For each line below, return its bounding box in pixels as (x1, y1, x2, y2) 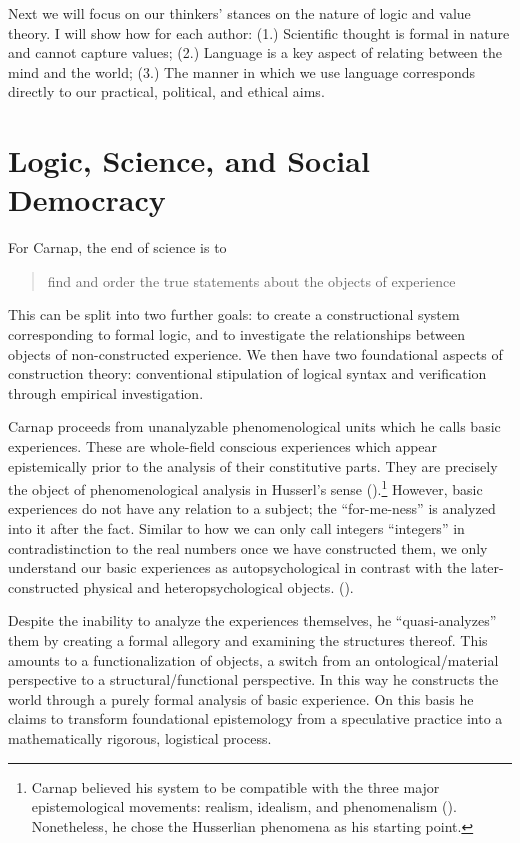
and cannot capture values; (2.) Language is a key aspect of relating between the (8, 42, 502, 63)
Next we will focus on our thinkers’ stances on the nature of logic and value (8, 3, 471, 23)
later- (471, 557, 504, 578)
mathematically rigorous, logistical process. (8, 728, 272, 748)
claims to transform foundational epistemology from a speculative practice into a (8, 708, 503, 729)
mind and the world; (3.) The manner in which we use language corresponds (8, 61, 476, 82)
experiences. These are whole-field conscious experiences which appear (8, 436, 438, 457)
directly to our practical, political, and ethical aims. (8, 81, 325, 102)
